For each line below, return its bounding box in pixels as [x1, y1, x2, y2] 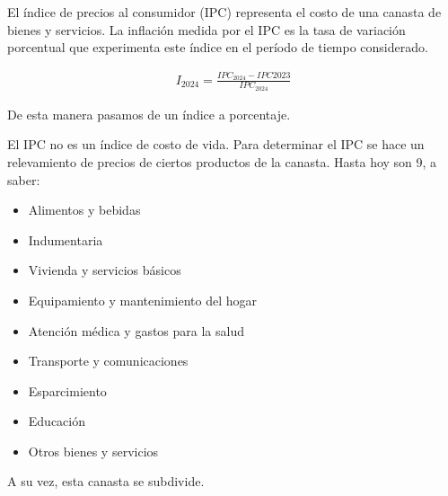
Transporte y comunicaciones [28, 351, 189, 370]
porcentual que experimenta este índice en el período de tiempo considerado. [7, 38, 428, 57]
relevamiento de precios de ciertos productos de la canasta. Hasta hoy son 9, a [7, 152, 437, 171]
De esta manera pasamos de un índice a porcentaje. [7, 104, 291, 123]
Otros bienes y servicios [28, 441, 159, 460]
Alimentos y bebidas [28, 200, 141, 219]
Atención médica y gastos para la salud [28, 321, 244, 340]
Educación [28, 412, 86, 430]
